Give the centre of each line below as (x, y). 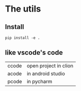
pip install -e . (23, 38)
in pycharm (39, 81)
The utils (23, 9)
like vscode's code (34, 53)
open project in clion (50, 65)
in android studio (46, 74)
